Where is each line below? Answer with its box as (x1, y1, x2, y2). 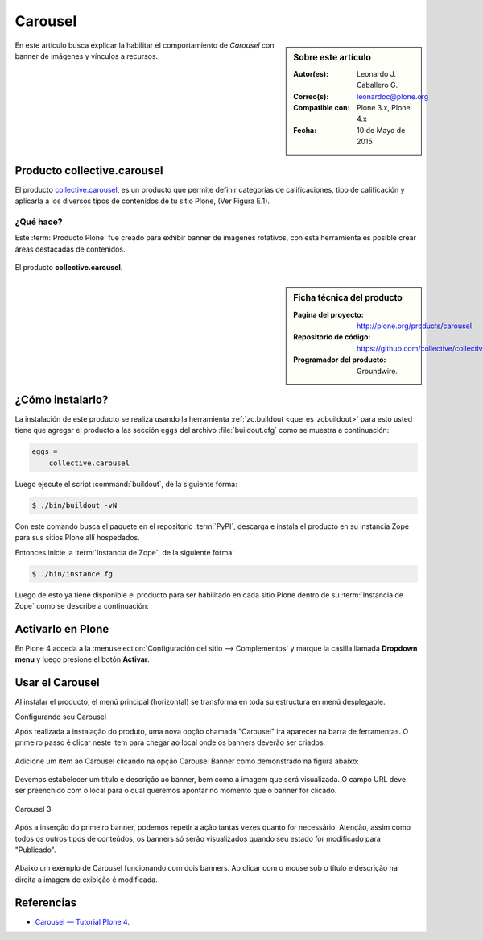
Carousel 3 (14, 804, 52, 813)
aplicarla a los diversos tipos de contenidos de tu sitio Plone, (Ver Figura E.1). (14, 196, 270, 206)
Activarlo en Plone (14, 622, 109, 636)
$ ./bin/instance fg (31, 569, 113, 578)
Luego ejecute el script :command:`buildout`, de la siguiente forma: (14, 479, 237, 489)
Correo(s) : (293, 91, 329, 101)
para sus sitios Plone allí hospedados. (14, 533, 140, 543)
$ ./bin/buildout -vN (31, 501, 118, 510)
